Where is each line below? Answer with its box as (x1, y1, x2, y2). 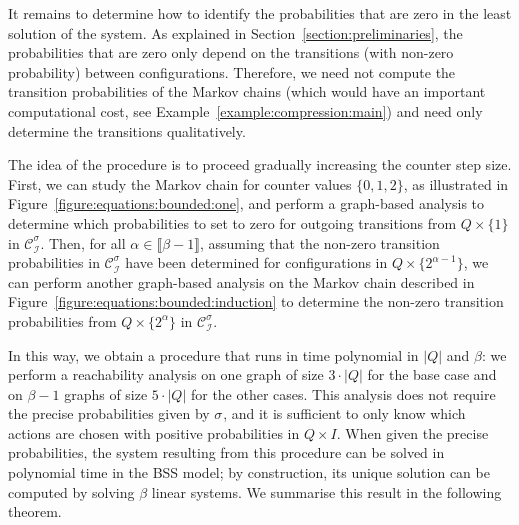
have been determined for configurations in (125, 252, 388, 273)
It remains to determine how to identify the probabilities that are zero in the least (8, 3, 512, 23)
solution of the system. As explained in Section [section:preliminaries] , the (8, 22, 463, 43)
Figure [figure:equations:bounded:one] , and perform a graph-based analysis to (8, 193, 485, 214)
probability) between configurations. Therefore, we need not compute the (8, 61, 456, 82)
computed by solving (8, 481, 135, 502)
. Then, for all (40, 232, 126, 253)
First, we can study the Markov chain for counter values (8, 173, 352, 194)
